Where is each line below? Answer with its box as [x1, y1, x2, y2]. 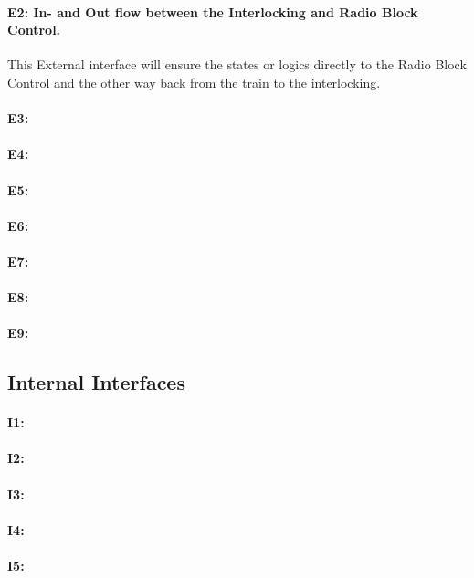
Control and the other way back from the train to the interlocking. [7, 72, 381, 91]
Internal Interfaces [7, 368, 185, 396]
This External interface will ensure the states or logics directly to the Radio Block [7, 55, 467, 74]
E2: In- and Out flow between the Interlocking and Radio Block [7, 2, 418, 21]
